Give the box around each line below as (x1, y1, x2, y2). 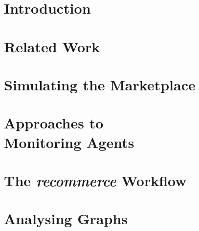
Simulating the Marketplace (4, 74, 196, 94)
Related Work (4, 36, 100, 56)
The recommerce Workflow (4, 170, 187, 190)
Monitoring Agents (4, 132, 134, 152)
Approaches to (4, 113, 104, 133)
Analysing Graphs (4, 209, 128, 229)
